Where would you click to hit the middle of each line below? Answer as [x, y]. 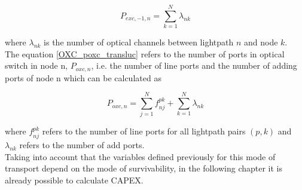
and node [261, 42]
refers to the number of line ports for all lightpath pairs [144, 131]
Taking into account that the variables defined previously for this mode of [140, 156]
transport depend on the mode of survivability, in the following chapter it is [144, 168]
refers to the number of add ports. [82, 144]
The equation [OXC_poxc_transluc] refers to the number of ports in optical [145, 53]
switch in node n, [36, 65]
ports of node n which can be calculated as [83, 77]
